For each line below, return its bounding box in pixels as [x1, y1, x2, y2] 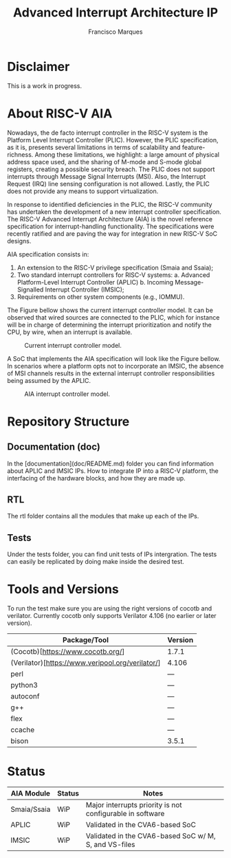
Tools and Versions [7, 582, 119, 597]
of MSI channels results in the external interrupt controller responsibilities [7, 369, 215, 377]
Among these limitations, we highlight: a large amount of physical [34, 150, 220, 159]
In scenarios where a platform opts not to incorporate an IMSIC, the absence [7, 362, 224, 370]
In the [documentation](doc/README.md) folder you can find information [7, 459, 214, 467]
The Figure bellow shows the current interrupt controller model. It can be [7, 306, 213, 314]
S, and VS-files [85, 840, 135, 850]
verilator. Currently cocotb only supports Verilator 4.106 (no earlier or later [7, 612, 217, 620]
